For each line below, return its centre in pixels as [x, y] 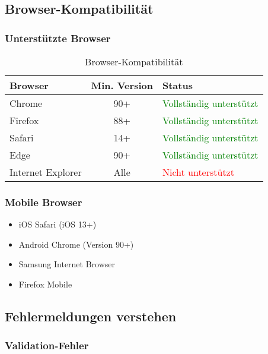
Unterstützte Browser [58, 38]
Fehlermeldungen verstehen [91, 316]
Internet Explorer [46, 172]
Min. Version [122, 85]
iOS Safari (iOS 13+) [58, 224]
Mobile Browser [44, 202]
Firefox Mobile [45, 284]
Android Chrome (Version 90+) [76, 244]
